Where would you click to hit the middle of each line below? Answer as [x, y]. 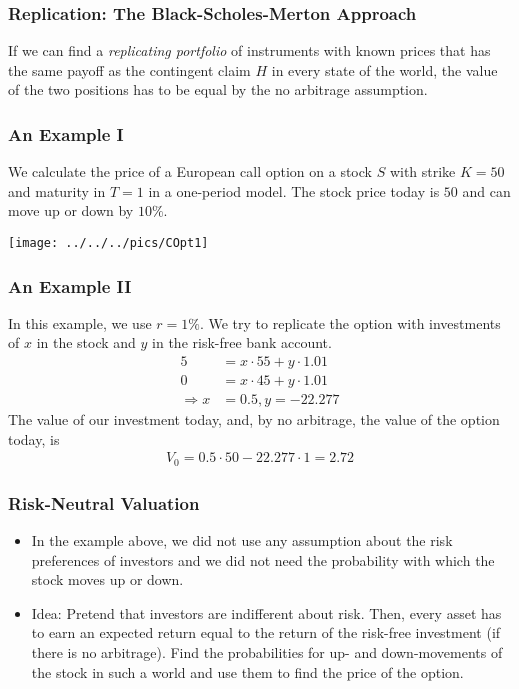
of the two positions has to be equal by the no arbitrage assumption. [218, 89]
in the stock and [86, 342]
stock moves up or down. [107, 579]
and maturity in [57, 190]
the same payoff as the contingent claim [129, 69]
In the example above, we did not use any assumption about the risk [242, 540]
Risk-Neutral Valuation [104, 502]
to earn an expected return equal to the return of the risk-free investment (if [266, 632]
